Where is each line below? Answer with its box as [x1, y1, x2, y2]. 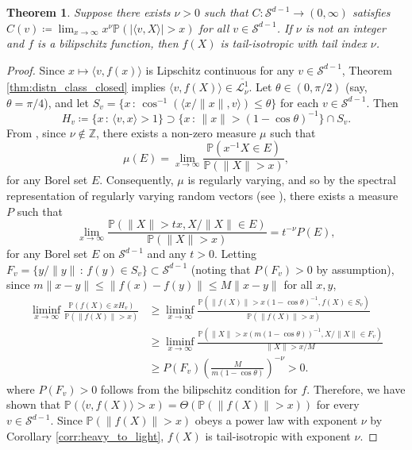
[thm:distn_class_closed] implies [6, 79, 166, 95]
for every [316, 396, 360, 413]
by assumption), [316, 260, 395, 277]
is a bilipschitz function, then [37, 35, 179, 52]
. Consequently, [99, 171, 174, 188]
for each [280, 94, 319, 110]
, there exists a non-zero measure [96, 124, 256, 140]
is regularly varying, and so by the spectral [187, 171, 396, 188]
